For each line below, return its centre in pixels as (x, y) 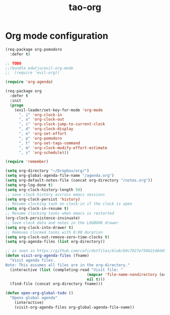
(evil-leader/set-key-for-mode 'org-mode (58, 110)
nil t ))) (96, 279)
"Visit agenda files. (33, 261)
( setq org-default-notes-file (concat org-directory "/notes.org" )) (79, 180)
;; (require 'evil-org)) (32, 73)
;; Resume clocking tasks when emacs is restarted (60, 213)
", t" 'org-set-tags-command (49, 143)
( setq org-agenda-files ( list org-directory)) (55, 242)
